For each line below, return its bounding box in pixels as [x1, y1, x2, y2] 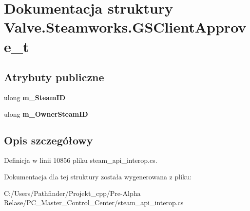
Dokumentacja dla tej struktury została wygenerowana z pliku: [4, 171, 192, 181]
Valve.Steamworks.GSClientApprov [4, 17, 247, 37]
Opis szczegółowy [4, 132, 93, 147]
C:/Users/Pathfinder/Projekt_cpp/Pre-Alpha [4, 188, 141, 198]
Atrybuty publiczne [4, 70, 104, 85]
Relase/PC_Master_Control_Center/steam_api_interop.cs [4, 197, 184, 208]
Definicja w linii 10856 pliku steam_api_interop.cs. [4, 155, 157, 165]
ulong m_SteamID [4, 92, 65, 102]
